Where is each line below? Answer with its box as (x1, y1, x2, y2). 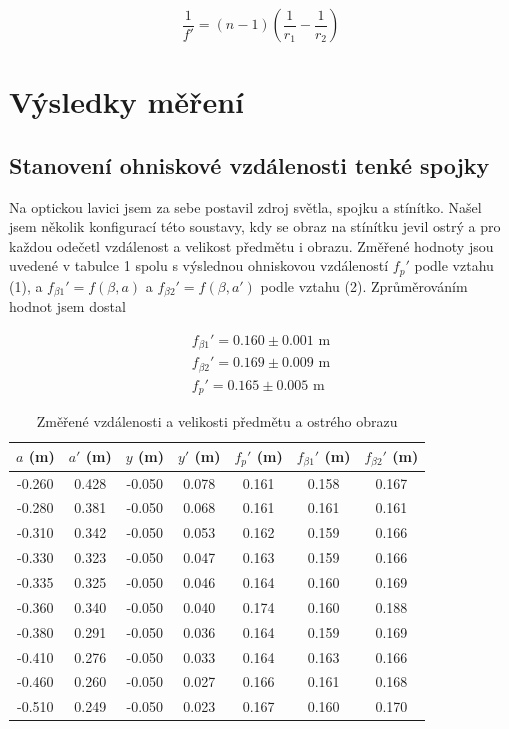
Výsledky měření (9, 81, 244, 122)
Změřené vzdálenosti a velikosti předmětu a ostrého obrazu (36, 411, 398, 432)
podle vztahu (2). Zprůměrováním (260, 275, 468, 296)
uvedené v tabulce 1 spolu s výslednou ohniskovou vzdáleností (9, 255, 389, 276)
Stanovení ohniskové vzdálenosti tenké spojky (9, 149, 490, 180)
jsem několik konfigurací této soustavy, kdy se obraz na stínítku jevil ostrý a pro (9, 216, 501, 237)
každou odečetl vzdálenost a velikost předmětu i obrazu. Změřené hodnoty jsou (9, 235, 494, 256)
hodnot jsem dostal (9, 296, 126, 317)
